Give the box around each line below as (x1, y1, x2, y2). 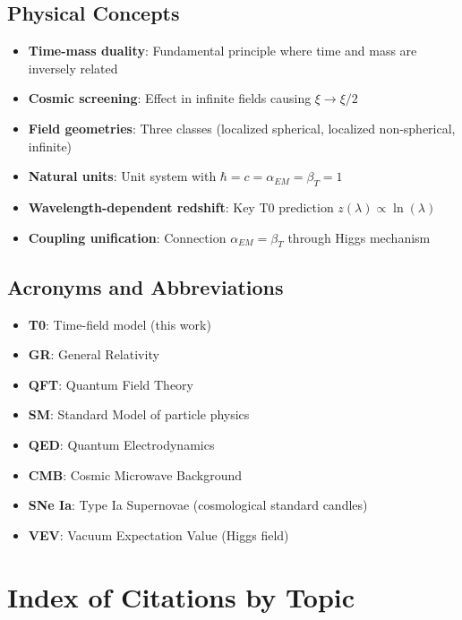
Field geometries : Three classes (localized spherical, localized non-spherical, (28, 118, 456, 137)
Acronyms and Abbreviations (7, 272, 284, 300)
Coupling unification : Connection (28, 228, 227, 246)
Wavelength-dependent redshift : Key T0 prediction (28, 197, 334, 216)
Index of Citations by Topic (7, 578, 355, 615)
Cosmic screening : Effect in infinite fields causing (28, 89, 312, 108)
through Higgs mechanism (287, 228, 431, 246)
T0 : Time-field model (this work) (28, 314, 211, 333)
